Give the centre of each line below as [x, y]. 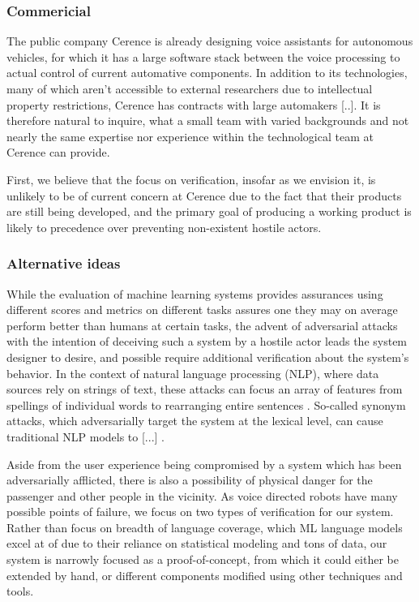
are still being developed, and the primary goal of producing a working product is [209, 211]
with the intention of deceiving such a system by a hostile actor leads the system [207, 341]
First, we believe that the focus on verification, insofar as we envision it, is [191, 179]
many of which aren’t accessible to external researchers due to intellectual [190, 88]
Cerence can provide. [58, 152]
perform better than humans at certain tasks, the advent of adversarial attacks [202, 325]
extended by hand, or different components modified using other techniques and [205, 575]
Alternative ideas [64, 263]
